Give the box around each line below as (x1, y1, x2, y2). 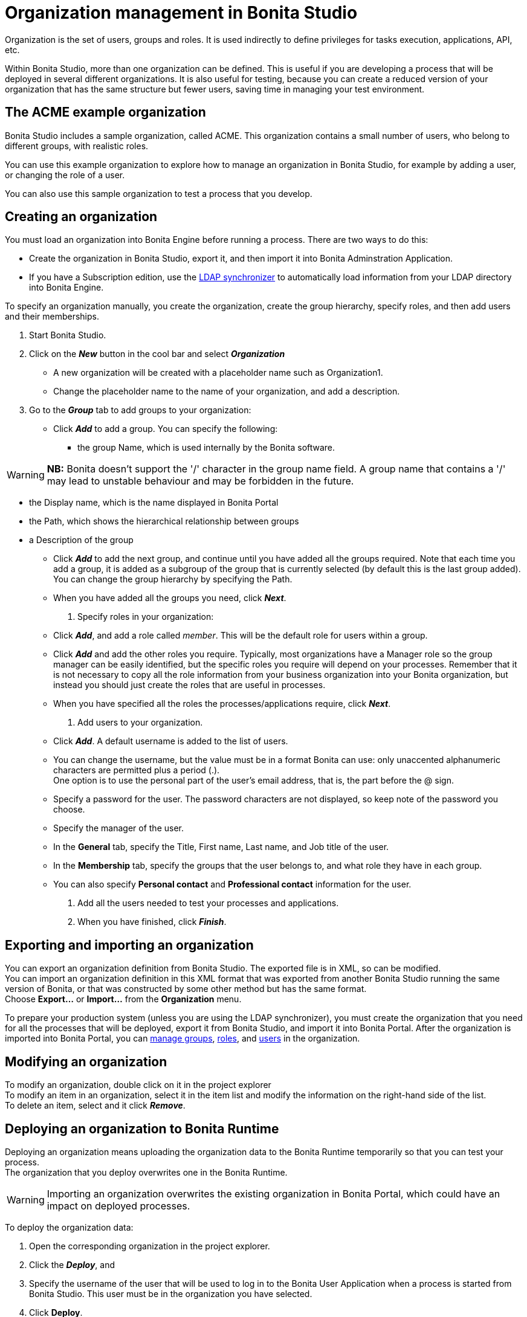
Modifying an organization (5, 1054, 167, 1069)
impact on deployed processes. (47, 1199, 190, 1212)
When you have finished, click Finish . (77, 916, 227, 927)
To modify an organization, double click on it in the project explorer (5, 1080, 271, 1090)
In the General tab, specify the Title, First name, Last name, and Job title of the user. (53, 842, 389, 852)
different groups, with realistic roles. (5, 140, 149, 151)
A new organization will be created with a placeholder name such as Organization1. (53, 367, 383, 378)
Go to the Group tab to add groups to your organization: (29, 405, 251, 416)
